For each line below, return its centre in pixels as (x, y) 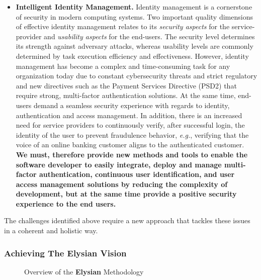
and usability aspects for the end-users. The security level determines (149, 36)
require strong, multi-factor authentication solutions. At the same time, (126, 95)
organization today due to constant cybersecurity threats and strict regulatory (137, 76)
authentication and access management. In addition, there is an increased (129, 115)
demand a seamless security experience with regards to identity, (132, 105)
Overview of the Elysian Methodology (84, 271)
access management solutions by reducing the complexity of (122, 184)
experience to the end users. (66, 203)
